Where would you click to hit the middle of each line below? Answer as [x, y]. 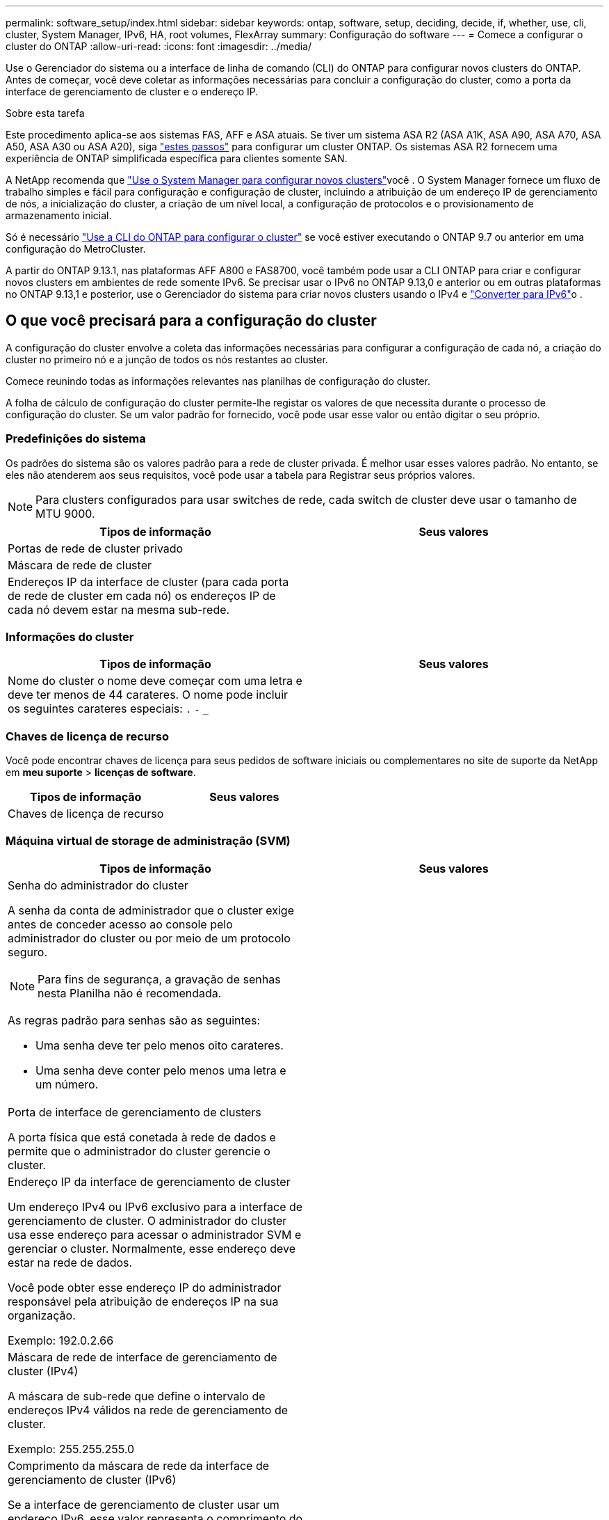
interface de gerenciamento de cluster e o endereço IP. [132, 92]
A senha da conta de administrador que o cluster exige [151, 910]
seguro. [28, 952]
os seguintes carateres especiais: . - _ [108, 709]
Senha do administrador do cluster [98, 885]
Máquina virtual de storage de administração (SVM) [148, 841]
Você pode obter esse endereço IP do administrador [145, 1287]
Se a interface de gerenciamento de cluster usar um [144, 1504]
